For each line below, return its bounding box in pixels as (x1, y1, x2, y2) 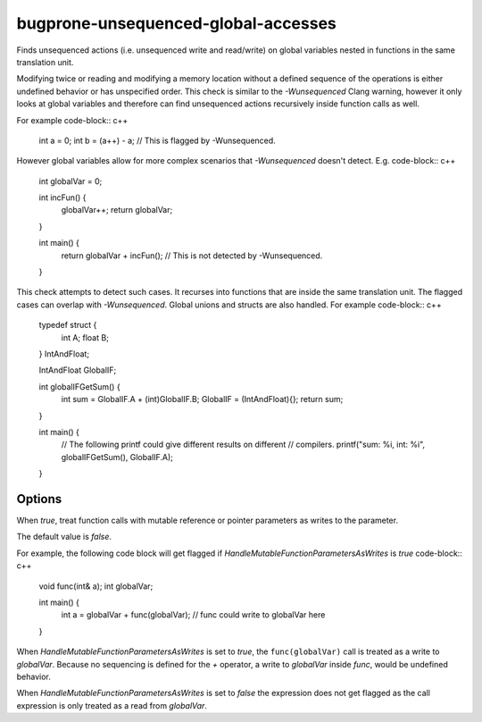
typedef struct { (38, 320, 97, 331)
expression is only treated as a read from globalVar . (16, 700, 207, 710)
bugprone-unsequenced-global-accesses (16, 13, 337, 33)
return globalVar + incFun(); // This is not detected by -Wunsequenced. (61, 250, 323, 261)
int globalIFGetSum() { (38, 381, 120, 392)
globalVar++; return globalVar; (61, 205, 173, 215)
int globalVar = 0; (38, 175, 103, 187)
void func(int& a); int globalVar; (38, 581, 154, 592)
